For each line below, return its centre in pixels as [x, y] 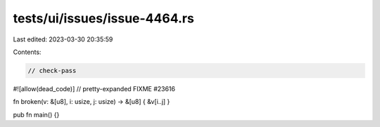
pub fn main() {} [36, 114]
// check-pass [52, 71]
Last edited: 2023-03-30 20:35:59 [63, 39]
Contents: [27, 52]
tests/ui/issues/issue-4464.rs [104, 18]
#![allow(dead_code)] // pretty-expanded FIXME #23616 [94, 88]
